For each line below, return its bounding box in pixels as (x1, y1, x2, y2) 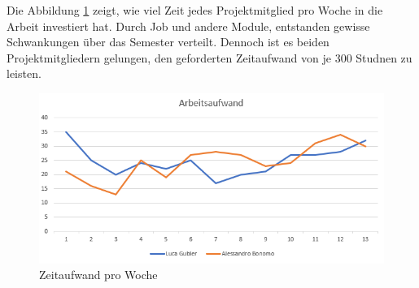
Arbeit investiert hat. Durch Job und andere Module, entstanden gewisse (7, 17, 370, 34)
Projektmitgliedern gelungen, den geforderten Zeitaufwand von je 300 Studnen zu (7, 49, 412, 66)
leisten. (7, 65, 41, 82)
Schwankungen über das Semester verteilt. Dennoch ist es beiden (7, 33, 330, 50)
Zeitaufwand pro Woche (39, 266, 158, 283)
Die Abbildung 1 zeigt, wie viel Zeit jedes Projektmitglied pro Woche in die (7, 2, 383, 18)
